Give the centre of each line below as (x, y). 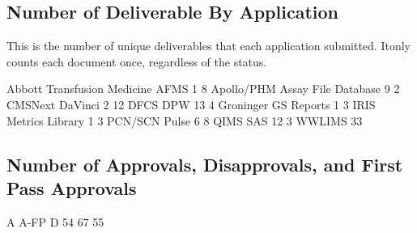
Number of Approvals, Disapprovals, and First (205, 164)
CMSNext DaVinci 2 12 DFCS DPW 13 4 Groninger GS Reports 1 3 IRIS (191, 104)
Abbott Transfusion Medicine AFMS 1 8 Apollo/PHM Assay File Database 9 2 (203, 89)
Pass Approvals (72, 187)
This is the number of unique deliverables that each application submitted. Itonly (208, 46)
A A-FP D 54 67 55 (55, 221)
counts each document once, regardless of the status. (137, 61)
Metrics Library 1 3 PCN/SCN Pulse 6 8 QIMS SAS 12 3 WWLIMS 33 (185, 120)
